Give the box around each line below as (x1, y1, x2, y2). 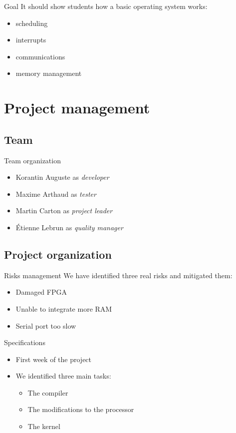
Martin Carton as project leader (15, 205, 113, 216)
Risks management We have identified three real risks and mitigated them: (4, 270, 233, 280)
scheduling (15, 17, 48, 28)
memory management (15, 68, 82, 78)
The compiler (27, 387, 68, 398)
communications (15, 51, 65, 61)
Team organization (4, 155, 61, 165)
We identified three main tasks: (15, 371, 111, 381)
